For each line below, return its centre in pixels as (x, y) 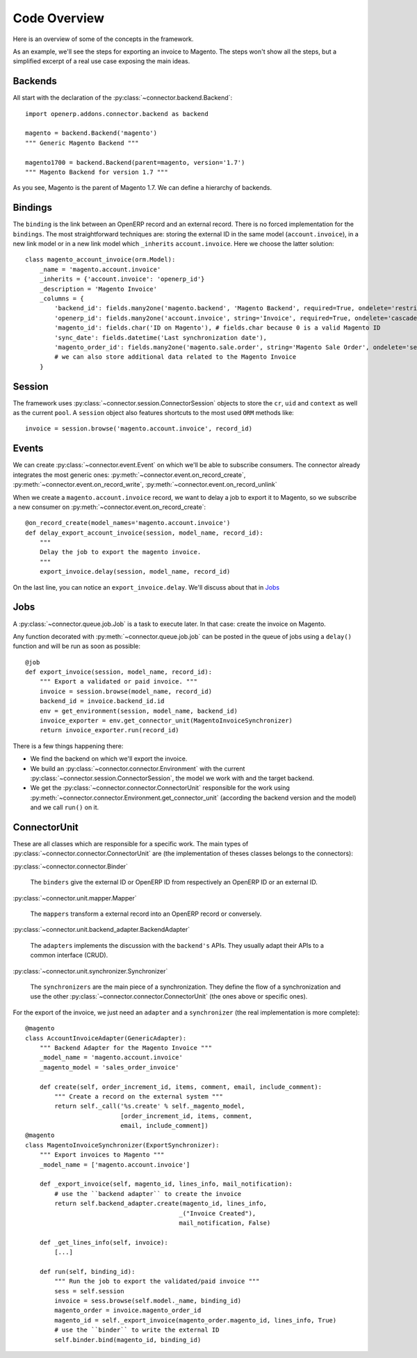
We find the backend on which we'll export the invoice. (109, 759)
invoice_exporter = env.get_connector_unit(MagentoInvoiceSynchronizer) (166, 721)
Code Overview (58, 18)
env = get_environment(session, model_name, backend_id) (138, 711)
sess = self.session (89, 1291)
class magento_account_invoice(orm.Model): (100, 260)
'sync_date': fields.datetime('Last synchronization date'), (161, 338)
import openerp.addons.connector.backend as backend (117, 114)
